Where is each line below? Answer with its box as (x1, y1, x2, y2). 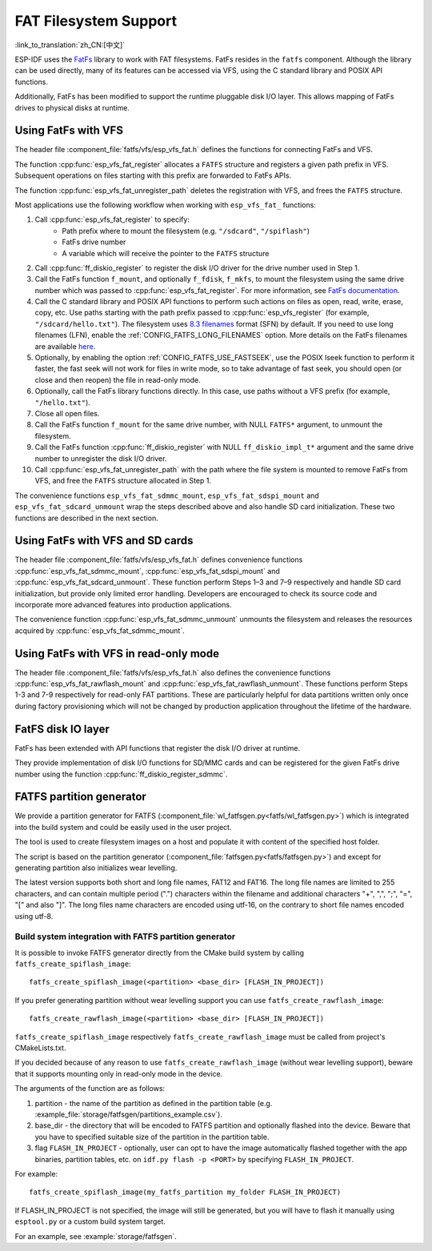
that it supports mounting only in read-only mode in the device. (14, 1069, 223, 1078)
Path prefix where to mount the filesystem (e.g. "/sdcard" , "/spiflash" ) (62, 226, 310, 235)
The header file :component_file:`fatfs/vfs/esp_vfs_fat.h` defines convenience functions (14, 555, 303, 564)
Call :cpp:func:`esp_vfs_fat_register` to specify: (34, 215, 190, 224)
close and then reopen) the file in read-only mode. (34, 375, 201, 384)
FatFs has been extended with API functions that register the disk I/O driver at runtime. (14, 743, 301, 752)
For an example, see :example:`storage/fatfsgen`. (14, 1231, 178, 1241)
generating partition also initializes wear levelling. (14, 863, 178, 872)
